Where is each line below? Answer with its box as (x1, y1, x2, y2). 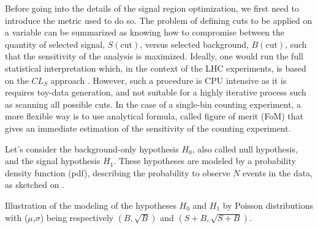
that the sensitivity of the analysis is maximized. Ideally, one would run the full (5, 50, 303, 62)
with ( (5, 211, 28, 223)
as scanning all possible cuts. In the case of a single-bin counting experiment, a (5, 97, 301, 110)
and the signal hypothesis (5, 154, 100, 167)
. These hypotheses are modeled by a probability (113, 154, 296, 167)
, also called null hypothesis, (192, 142, 298, 155)
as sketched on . (5, 178, 64, 191)
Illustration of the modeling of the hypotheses (5, 198, 176, 211)
